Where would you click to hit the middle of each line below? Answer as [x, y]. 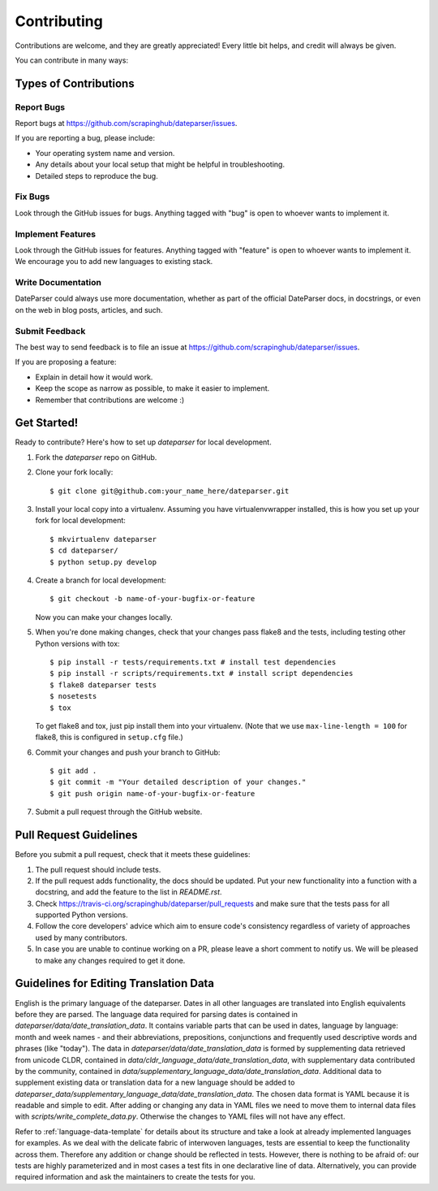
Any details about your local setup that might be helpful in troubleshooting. [160, 165]
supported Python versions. [82, 915]
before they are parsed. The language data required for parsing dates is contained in [156, 1014]
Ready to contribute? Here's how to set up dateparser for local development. [143, 442]
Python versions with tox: [78, 643]
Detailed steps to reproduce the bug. [97, 175]
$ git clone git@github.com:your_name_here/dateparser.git [170, 491]
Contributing [59, 21]
